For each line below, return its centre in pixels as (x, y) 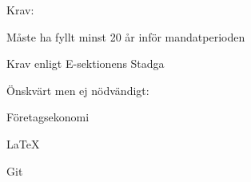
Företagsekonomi (48, 117)
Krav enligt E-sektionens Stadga (86, 63)
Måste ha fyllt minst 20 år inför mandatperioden (126, 36)
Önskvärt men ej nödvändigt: (78, 90)
